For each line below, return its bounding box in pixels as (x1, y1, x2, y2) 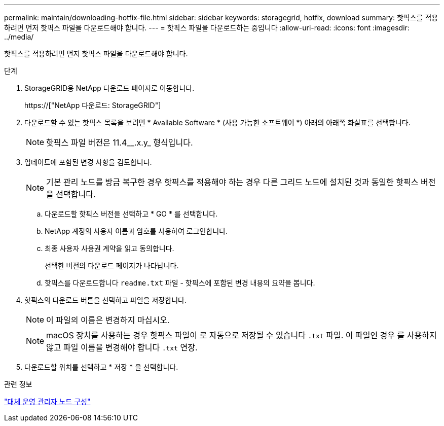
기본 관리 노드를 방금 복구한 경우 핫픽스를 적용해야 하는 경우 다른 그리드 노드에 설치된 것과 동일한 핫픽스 (46, 177, 419, 187)
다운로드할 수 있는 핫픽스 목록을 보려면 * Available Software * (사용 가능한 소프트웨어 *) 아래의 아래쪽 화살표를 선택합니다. (24, 118, 411, 127)
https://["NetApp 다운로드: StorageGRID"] (24, 101, 161, 110)
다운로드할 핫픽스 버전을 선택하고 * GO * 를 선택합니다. (45, 209, 218, 218)
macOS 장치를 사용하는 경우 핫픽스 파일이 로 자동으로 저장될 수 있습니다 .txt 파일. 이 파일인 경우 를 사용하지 (46, 330, 437, 340)
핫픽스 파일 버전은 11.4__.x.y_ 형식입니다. (46, 137, 193, 148)
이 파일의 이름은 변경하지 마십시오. (46, 315, 170, 325)
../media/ (4, 32, 34, 41)
